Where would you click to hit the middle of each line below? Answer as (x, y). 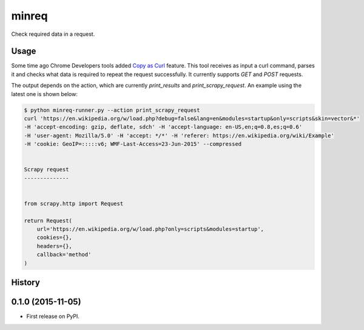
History (26, 283)
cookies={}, (55, 238)
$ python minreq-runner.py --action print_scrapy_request (112, 110)
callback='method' (64, 255)
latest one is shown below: (45, 94)
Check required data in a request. (53, 34)
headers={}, (55, 246)
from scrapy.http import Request (74, 203)
